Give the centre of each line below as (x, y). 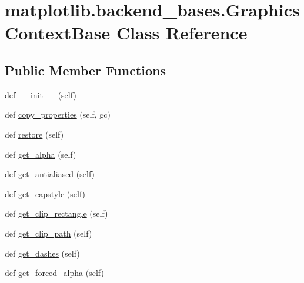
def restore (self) (34, 134)
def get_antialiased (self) (50, 174)
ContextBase (58, 33)
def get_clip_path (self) (49, 233)
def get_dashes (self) (42, 253)
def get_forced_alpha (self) (54, 273)
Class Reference (182, 33)
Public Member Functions (85, 70)
